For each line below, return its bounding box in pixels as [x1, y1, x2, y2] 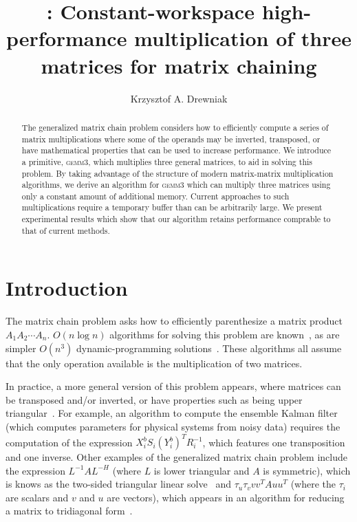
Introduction [6, 274, 128, 302]
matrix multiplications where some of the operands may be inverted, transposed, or [21, 133, 321, 144]
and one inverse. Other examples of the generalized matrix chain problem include [6, 450, 347, 464]
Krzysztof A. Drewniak [130, 91, 228, 105]
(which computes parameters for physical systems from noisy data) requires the [6, 419, 340, 433]
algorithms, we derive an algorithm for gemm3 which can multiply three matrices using [21, 179, 331, 191]
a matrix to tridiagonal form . [6, 503, 133, 518]
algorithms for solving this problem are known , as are [109, 327, 340, 341]
